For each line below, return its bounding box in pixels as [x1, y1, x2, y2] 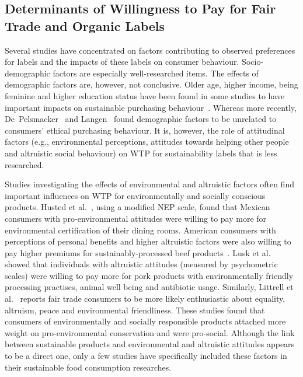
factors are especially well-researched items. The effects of [53, 67, 259, 79]
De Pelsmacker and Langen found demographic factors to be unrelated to [5, 113, 277, 125]
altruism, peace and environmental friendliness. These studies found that [5, 303, 265, 316]
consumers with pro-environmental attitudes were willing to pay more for [5, 212, 267, 224]
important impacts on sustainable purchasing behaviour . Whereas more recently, [5, 101, 297, 113]
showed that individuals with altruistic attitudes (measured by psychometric [5, 258, 278, 270]
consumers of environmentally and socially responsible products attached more [5, 315, 286, 327]
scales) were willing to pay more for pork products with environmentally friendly [5, 269, 294, 281]
